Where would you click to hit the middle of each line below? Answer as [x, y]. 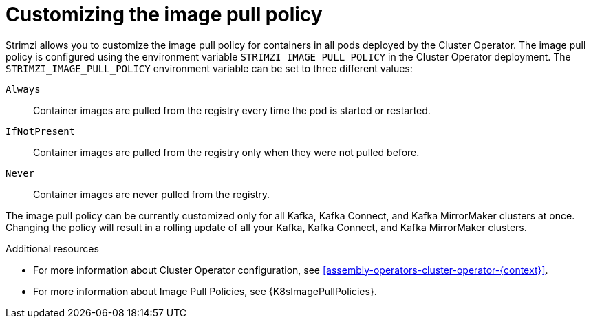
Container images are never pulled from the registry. [152, 194]
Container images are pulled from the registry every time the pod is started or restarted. [232, 110]
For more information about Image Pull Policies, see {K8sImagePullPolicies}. [205, 291]
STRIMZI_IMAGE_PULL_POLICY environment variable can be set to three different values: [209, 68]
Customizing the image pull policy [164, 14]
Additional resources [52, 248]
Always [23, 89]
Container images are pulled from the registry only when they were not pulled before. [226, 152]
